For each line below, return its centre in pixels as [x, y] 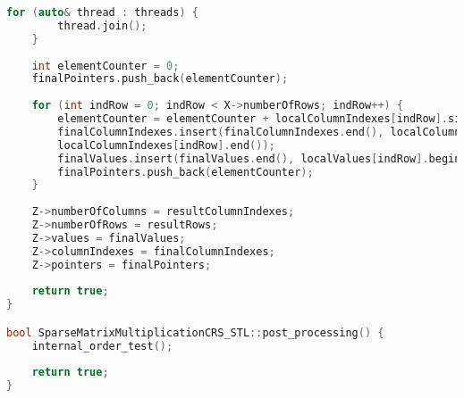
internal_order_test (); [102, 346]
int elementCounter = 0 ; [105, 66]
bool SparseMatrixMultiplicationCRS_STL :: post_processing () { [195, 332]
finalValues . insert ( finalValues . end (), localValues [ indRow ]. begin [259, 158]
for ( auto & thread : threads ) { [102, 12]
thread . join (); [102, 25]
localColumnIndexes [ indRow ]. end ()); [166, 145]
